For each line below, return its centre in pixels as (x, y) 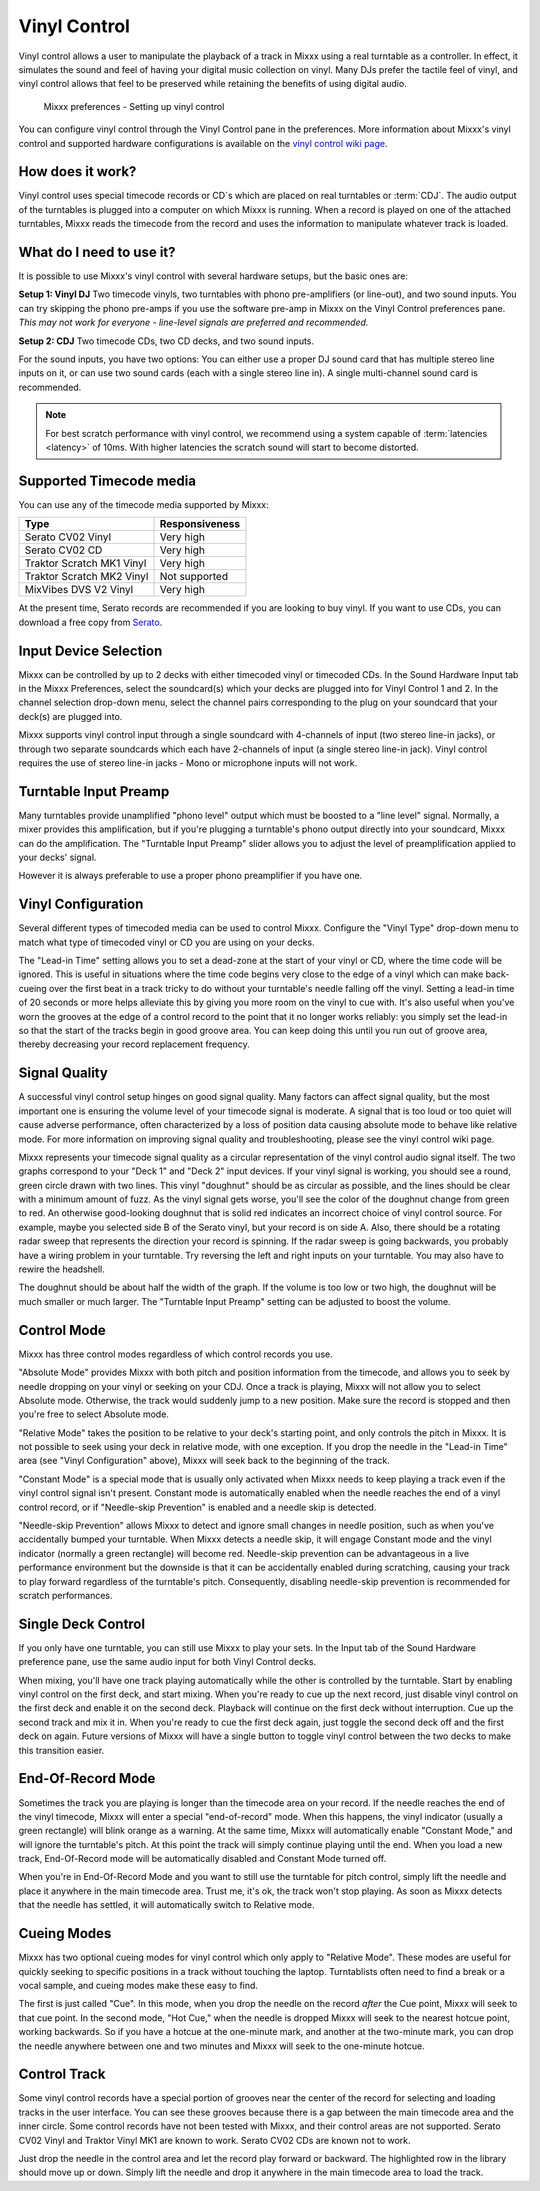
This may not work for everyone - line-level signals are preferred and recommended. (193, 322)
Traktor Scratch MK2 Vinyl (86, 577)
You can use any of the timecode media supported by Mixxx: (143, 504)
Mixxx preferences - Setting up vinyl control (134, 106)
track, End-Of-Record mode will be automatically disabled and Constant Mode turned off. (202, 1859)
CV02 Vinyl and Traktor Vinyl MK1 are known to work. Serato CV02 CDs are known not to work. (214, 2140)
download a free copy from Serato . (90, 622)
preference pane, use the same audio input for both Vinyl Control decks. (167, 1662)
